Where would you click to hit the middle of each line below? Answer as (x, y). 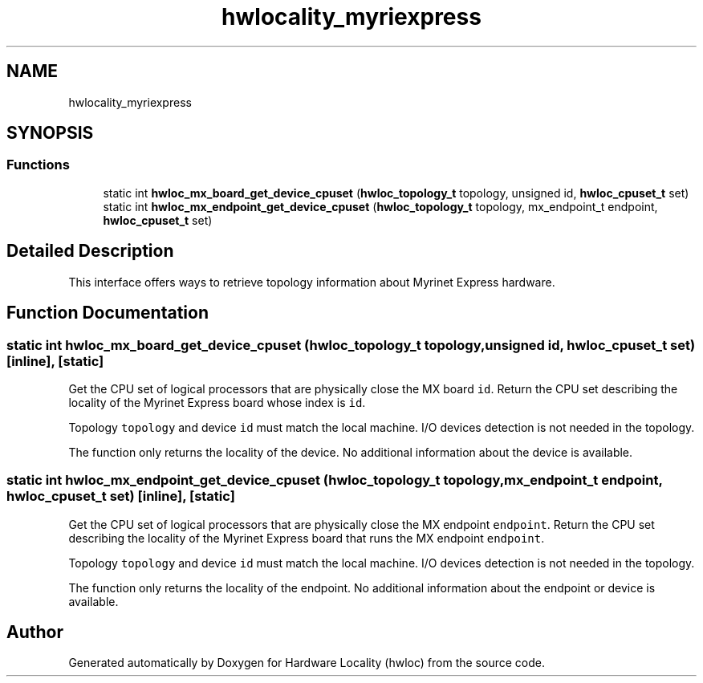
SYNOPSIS (50, 133)
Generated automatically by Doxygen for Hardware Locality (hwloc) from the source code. (307, 663)
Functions (38, 165)
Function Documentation (108, 313)
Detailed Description (90, 251)
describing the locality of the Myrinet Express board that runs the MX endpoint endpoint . (307, 538)
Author (35, 632)
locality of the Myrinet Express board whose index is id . (217, 402)
